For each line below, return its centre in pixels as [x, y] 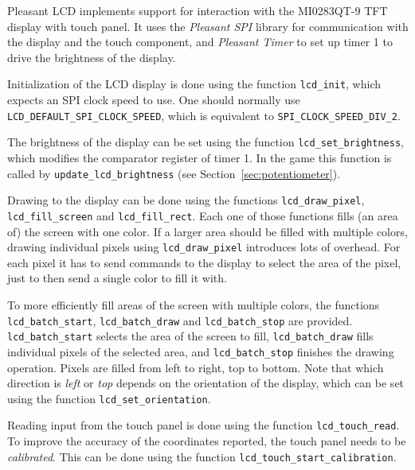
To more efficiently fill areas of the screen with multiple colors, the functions [194, 304]
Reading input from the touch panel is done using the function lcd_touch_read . [204, 425]
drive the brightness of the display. [92, 57]
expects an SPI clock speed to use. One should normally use [154, 100]
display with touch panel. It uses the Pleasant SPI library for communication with [208, 26]
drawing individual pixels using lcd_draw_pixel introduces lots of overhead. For [204, 247]
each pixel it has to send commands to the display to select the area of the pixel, [204, 262]
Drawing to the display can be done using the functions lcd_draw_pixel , [186, 200]
